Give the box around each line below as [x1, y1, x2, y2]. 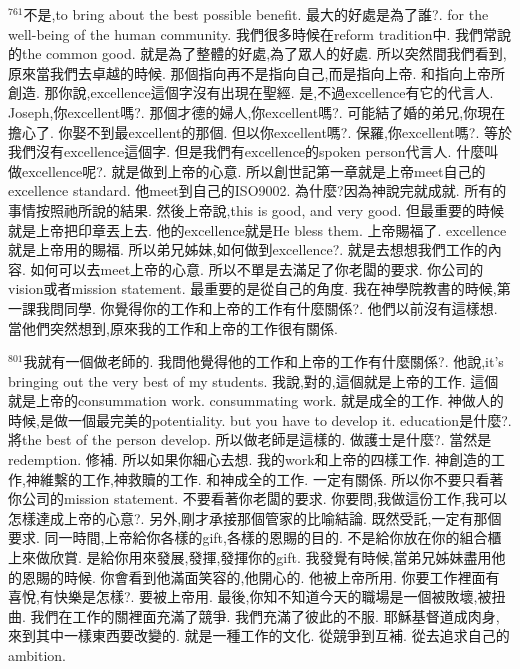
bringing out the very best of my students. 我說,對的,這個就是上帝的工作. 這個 [8, 370, 499, 391]
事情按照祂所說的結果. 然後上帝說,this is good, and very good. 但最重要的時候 [8, 199, 505, 220]
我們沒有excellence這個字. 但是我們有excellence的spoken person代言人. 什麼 [8, 141, 485, 162]
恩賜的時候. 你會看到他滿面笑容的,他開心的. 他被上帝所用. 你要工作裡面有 [21, 566, 500, 587]
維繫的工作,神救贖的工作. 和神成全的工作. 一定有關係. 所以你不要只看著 [39, 468, 504, 489]
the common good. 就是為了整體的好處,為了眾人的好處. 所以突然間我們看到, [21, 43, 507, 64]
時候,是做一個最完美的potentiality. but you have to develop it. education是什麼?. [8, 409, 512, 430]
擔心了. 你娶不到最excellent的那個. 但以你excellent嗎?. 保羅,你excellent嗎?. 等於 [8, 121, 512, 142]
